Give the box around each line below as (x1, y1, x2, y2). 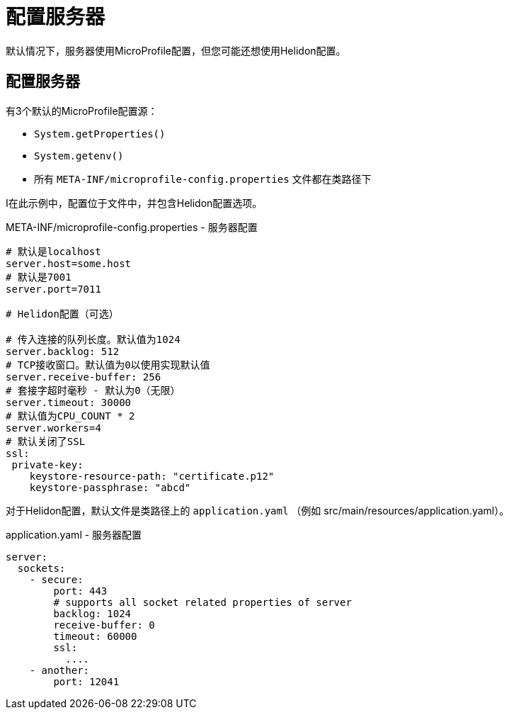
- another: (29, 664, 90, 676)
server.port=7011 (6, 283, 101, 295)
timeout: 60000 (53, 630, 137, 642)
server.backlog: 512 (6, 345, 120, 357)
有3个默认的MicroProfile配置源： (6, 104, 158, 117)
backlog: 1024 (53, 607, 132, 619)
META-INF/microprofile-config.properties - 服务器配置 (6, 220, 258, 233)
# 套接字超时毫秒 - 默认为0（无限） (6, 384, 181, 396)
